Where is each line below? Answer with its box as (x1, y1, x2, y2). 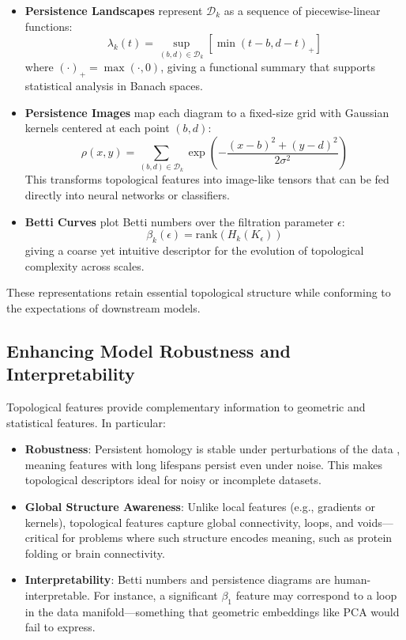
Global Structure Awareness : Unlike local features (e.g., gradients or (24, 498, 376, 514)
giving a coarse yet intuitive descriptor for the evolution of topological (24, 242, 364, 259)
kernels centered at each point (24, 119, 170, 136)
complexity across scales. (24, 257, 145, 274)
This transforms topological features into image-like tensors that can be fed (24, 171, 389, 187)
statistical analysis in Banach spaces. (24, 78, 203, 94)
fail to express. (24, 619, 96, 635)
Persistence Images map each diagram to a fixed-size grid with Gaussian (24, 104, 389, 120)
